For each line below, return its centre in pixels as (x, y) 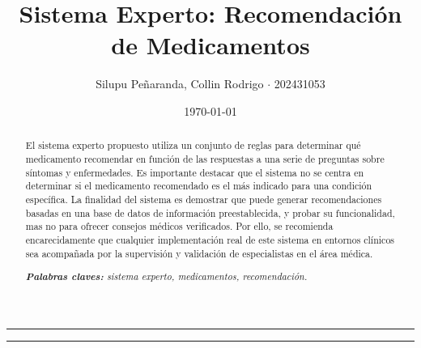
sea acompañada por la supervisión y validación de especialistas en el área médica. (199, 253)
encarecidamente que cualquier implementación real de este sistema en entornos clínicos (210, 239)
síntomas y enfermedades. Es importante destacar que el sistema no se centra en (195, 172)
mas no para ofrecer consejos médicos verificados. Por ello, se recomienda (179, 226)
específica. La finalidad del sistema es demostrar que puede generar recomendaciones (204, 199)
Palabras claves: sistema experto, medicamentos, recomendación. (166, 276)
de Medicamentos (210, 45)
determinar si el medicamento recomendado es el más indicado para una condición (199, 186)
